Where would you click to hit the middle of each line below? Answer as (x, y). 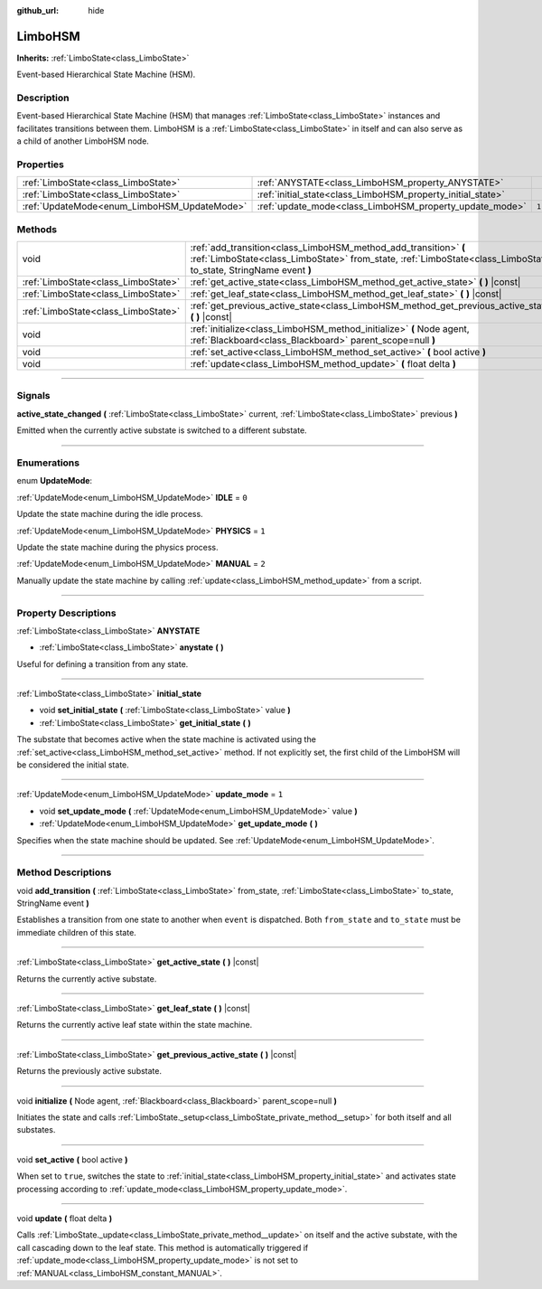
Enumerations (48, 463)
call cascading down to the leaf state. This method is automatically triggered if (163, 1247)
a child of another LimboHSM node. (83, 141)
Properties (41, 165)
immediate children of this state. (77, 932)
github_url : (37, 10)
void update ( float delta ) (65, 1218)
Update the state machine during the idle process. (110, 514)
